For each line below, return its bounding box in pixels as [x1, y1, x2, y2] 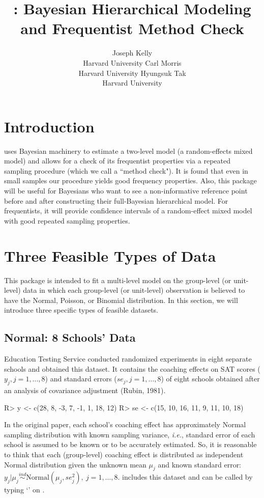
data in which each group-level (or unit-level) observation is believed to [23, 285, 245, 295]
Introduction [4, 116, 95, 136]
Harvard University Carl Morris [83, 57, 182, 68]
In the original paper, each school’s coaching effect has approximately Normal [4, 419, 246, 430]
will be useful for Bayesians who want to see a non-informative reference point [4, 185, 248, 196]
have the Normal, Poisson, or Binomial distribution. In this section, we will [4, 294, 238, 305]
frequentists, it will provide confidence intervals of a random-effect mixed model [4, 205, 252, 216]
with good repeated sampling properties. [4, 215, 130, 226]
